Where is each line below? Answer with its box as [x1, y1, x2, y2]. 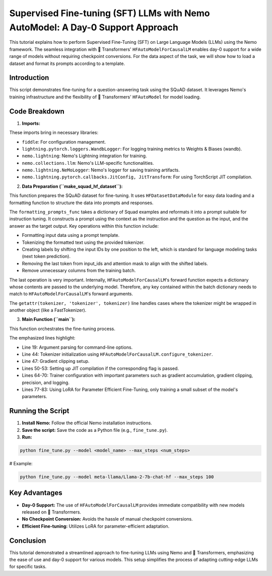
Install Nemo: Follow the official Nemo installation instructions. [22, 420, 152, 426]
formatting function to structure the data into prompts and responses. [9, 200, 154, 206]
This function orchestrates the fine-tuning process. [9, 326, 115, 332]
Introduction [9, 74, 49, 82]
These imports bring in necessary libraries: [9, 130, 99, 136]
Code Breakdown [9, 107, 65, 115]
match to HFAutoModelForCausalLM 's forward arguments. [9, 291, 133, 297]
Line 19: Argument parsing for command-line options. [22, 344, 133, 350]
